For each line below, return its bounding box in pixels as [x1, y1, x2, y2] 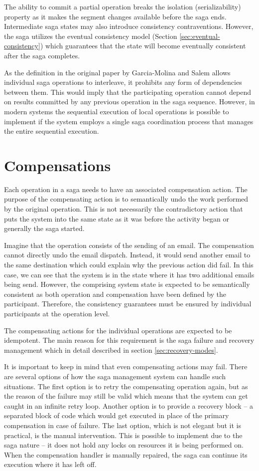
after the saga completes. [4, 50, 80, 60]
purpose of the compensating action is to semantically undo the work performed [4, 194, 249, 204]
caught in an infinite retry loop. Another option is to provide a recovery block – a [4, 400, 254, 411]
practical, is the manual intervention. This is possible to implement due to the [4, 430, 243, 440]
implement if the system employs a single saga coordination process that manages [4, 116, 254, 126]
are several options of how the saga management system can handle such [4, 371, 226, 381]
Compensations [4, 155, 111, 175]
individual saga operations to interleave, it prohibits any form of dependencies [4, 77, 242, 87]
